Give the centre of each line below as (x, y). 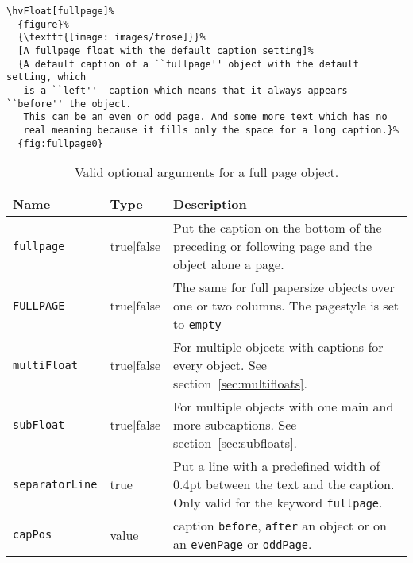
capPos (33, 535)
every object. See (220, 365)
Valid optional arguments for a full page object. (206, 172)
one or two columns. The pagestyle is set (286, 306)
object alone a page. (229, 264)
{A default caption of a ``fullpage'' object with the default (188, 64)
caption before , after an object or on (280, 526)
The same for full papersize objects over (284, 287)
